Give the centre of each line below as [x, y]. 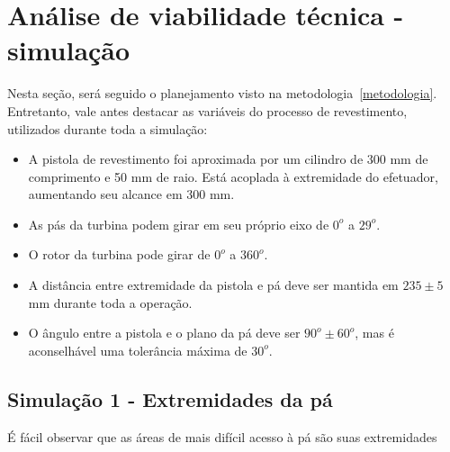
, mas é [374, 333]
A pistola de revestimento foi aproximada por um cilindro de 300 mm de [228, 159]
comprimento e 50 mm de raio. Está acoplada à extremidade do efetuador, [233, 176]
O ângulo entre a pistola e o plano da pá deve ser [164, 333]
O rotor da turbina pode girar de [119, 254]
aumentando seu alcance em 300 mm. [131, 194]
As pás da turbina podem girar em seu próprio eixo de [179, 224]
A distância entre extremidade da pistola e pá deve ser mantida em [213, 285]
